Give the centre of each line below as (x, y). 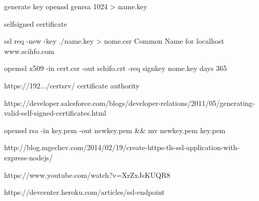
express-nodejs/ (28, 157)
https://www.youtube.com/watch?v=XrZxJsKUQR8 (87, 175)
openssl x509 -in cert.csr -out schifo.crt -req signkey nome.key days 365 (116, 68)
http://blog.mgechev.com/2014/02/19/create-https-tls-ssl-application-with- (122, 147)
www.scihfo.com (29, 51)
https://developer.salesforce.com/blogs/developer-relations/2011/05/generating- (130, 103)
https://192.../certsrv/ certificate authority (72, 85)
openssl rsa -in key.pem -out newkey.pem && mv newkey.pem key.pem (115, 130)
